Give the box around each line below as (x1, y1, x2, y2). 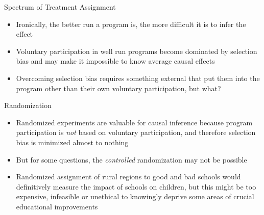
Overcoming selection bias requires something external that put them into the (16, 72, 260, 83)
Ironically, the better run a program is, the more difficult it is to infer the (16, 18, 246, 29)
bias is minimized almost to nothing (16, 137, 129, 147)
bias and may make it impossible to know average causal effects (16, 56, 215, 66)
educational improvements (16, 201, 98, 211)
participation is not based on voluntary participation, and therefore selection (16, 127, 256, 138)
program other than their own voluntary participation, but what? (16, 83, 221, 93)
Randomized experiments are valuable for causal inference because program (16, 117, 253, 127)
